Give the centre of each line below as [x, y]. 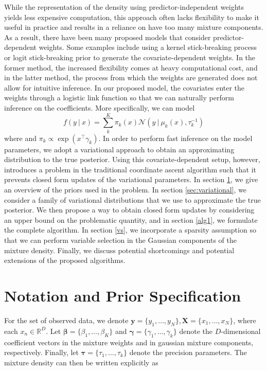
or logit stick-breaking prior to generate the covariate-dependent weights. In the [130, 57]
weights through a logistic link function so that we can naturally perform [119, 98]
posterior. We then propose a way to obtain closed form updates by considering [129, 210]
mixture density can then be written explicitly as [81, 362]
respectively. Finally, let [41, 352]
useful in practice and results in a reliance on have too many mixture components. [134, 27]
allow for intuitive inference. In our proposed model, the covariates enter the [124, 87]
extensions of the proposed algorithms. [65, 260]
